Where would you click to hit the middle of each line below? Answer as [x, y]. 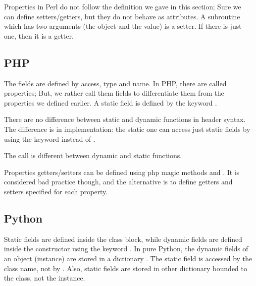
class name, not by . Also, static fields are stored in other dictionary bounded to [126, 268]
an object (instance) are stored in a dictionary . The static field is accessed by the [128, 258]
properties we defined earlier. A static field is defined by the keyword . [111, 102]
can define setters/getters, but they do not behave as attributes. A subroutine [122, 16]
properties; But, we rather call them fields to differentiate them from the [114, 93]
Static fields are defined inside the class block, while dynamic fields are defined [123, 239]
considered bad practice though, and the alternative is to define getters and [118, 182]
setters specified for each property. [56, 191]
